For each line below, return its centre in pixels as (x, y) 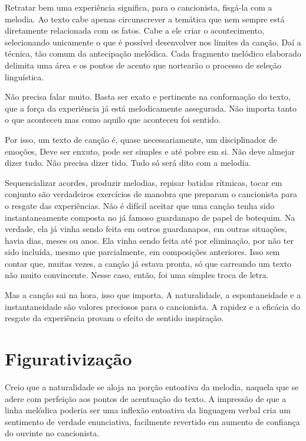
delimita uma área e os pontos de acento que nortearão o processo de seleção (143, 65)
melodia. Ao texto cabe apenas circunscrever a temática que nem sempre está (145, 19)
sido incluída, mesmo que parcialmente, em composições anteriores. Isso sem (142, 252)
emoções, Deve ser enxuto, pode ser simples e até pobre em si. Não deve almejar (150, 151)
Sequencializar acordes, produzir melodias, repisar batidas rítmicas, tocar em (144, 182)
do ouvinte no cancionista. (52, 433)
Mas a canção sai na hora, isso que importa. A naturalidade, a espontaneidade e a (153, 295)
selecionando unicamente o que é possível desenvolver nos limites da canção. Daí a (153, 42)
